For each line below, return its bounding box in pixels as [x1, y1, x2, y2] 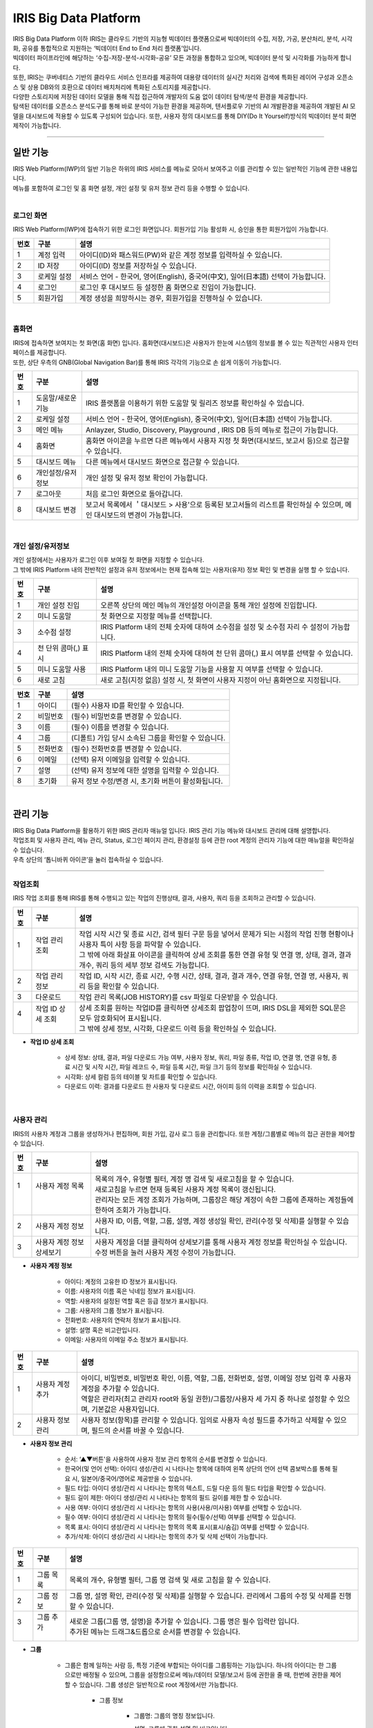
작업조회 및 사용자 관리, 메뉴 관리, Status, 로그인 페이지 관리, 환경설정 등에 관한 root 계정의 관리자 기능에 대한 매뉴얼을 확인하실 [12, 836, 355, 845]
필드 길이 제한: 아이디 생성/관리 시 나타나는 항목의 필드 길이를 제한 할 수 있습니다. [64, 1494, 283, 1502]
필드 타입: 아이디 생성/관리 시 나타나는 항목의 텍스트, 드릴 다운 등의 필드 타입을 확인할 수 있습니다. [64, 1484, 326, 1492]
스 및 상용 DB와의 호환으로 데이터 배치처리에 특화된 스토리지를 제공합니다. [12, 83, 211, 91]
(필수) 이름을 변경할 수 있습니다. [71, 722, 169, 732]
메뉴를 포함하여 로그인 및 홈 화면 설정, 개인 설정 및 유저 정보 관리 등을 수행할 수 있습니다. [12, 184, 250, 192]
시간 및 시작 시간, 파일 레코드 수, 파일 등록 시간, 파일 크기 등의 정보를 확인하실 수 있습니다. [71, 1063, 312, 1071]
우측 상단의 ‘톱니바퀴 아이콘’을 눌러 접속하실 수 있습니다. [12, 855, 164, 863]
